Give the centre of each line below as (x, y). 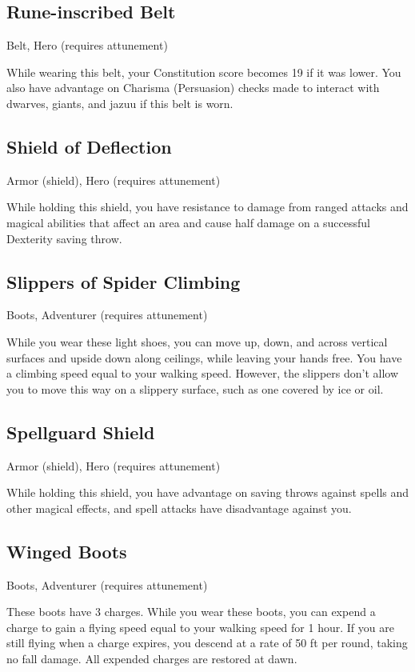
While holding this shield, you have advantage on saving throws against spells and (208, 492)
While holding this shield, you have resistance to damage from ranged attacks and (207, 207)
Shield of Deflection (89, 146)
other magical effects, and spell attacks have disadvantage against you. (179, 508)
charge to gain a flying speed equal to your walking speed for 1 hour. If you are (200, 627)
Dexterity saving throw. (64, 238)
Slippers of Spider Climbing (124, 281)
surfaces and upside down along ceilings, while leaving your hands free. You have (204, 357)
